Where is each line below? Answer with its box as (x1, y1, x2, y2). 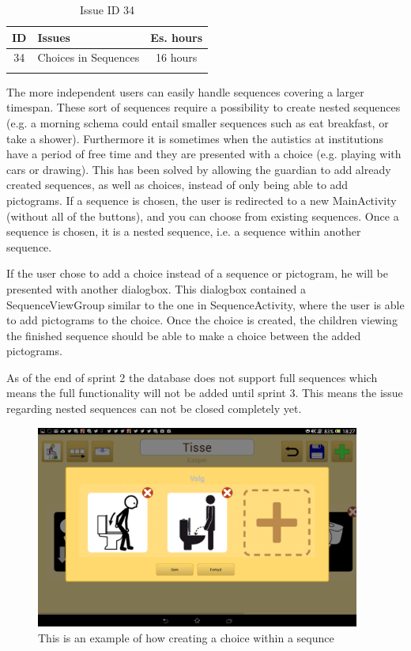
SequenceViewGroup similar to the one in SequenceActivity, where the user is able (6, 296, 405, 312)
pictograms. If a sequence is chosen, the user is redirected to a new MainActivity (6, 191, 397, 208)
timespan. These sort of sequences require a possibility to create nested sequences (6, 99, 401, 115)
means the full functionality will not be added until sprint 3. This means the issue (6, 384, 403, 401)
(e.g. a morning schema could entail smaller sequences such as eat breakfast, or (6, 114, 389, 131)
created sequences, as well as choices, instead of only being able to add (6, 176, 349, 193)
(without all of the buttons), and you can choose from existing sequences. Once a (6, 207, 399, 224)
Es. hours (150, 28, 203, 45)
